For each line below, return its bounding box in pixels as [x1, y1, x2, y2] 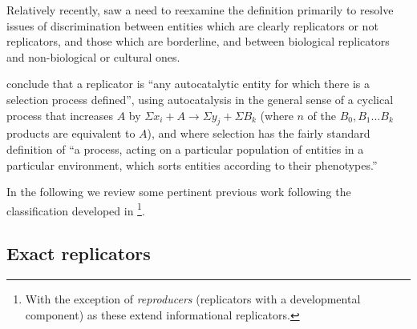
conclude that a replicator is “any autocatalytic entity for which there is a [6, 75, 370, 92]
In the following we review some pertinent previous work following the [6, 183, 351, 200]
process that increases [6, 106, 113, 123]
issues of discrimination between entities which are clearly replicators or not [6, 17, 379, 34]
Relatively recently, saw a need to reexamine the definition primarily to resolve [6, 2, 394, 18]
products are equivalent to [6, 125, 136, 142]
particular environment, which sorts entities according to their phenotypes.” [6, 156, 378, 173]
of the [307, 106, 336, 123]
